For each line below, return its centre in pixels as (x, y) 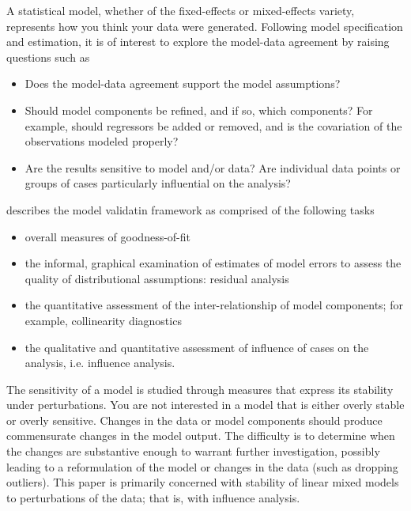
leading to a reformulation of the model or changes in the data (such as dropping (202, 466)
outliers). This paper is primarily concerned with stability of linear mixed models (203, 482)
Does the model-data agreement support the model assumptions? (183, 83)
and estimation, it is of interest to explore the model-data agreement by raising (198, 42)
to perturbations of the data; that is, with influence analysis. (153, 497)
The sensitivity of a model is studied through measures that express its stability (200, 389)
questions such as (48, 57)
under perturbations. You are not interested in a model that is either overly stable (205, 405)
